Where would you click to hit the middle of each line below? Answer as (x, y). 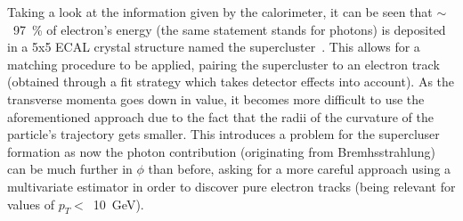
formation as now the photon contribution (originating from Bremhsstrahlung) (222, 151)
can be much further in (70, 169)
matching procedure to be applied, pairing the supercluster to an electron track (223, 64)
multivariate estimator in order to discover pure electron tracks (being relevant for (231, 186)
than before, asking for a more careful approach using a (300, 169)
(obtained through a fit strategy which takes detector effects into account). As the (231, 82)
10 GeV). (118, 204)
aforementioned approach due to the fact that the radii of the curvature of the (220, 116)
